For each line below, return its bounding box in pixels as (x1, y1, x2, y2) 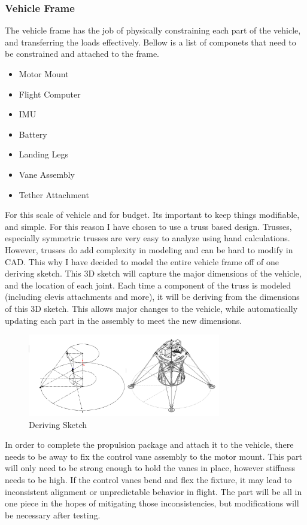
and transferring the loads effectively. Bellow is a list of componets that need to (5, 35, 296, 48)
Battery (19, 128, 47, 140)
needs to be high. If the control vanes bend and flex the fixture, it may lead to (5, 474, 292, 486)
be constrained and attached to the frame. (5, 47, 159, 60)
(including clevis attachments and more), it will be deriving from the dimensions (5, 290, 300, 303)
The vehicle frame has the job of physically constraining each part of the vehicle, (5, 24, 301, 37)
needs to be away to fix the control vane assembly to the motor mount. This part (5, 450, 302, 462)
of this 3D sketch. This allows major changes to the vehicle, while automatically (5, 302, 298, 314)
